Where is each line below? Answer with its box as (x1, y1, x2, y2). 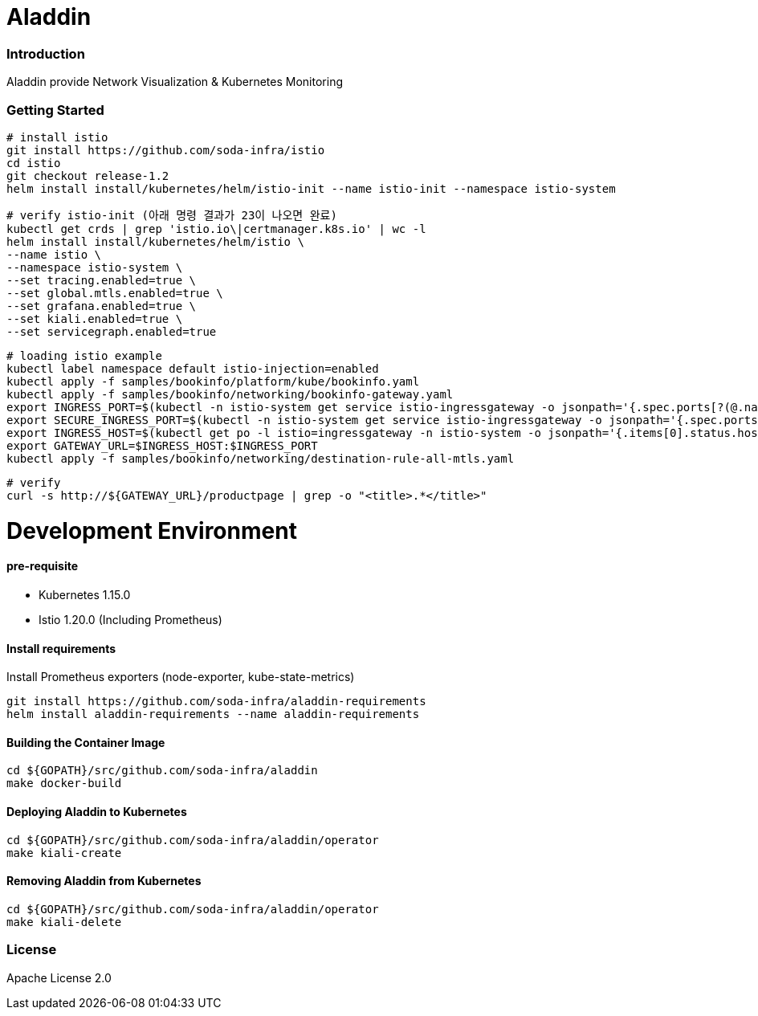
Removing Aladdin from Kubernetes (6, 874, 202, 888)
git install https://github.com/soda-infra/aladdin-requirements (6, 695, 426, 708)
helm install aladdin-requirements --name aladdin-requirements (6, 708, 420, 721)
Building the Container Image (6, 735, 165, 749)
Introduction (6, 45, 85, 62)
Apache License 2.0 (6, 970, 112, 985)
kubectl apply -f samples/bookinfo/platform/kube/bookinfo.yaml (6, 374, 420, 388)
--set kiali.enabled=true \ (6, 312, 183, 325)
